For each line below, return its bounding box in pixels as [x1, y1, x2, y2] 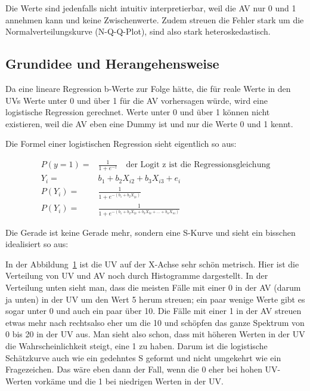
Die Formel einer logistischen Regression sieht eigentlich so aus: [5, 137, 237, 150]
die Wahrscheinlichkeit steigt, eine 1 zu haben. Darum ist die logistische [5, 339, 268, 352]
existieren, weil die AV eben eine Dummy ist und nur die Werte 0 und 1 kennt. [5, 117, 293, 130]
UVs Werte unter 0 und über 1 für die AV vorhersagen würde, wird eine [5, 94, 268, 106]
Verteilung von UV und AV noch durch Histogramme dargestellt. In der [5, 269, 268, 282]
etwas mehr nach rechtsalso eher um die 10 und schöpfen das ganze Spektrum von [5, 316, 305, 328]
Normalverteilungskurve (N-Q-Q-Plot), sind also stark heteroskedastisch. [5, 25, 271, 38]
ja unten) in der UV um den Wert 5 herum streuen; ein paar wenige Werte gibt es [5, 293, 305, 305]
